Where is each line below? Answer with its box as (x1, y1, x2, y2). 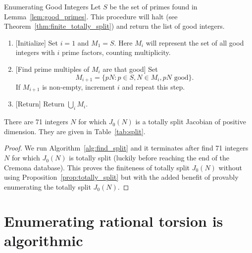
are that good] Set (102, 63, 158, 74)
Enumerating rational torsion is (4, 210, 223, 231)
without (218, 162, 243, 172)
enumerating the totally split (4, 181, 91, 192)
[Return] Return (15, 99, 65, 109)
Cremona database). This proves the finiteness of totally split (4, 162, 190, 172)
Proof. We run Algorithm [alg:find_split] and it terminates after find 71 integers (4, 143, 249, 153)
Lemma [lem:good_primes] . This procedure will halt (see (4, 11, 178, 21)
